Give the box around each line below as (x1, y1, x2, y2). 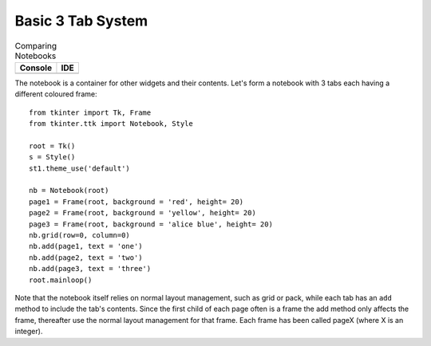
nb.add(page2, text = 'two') (29, 253, 143, 262)
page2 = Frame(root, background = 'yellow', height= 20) (29, 208, 257, 218)
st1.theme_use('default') (29, 163, 131, 173)
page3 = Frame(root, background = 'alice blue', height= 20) (29, 219, 273, 229)
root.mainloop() (29, 275, 93, 285)
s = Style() (29, 152, 76, 162)
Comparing (14, 40, 57, 51)
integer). (14, 327, 43, 336)
